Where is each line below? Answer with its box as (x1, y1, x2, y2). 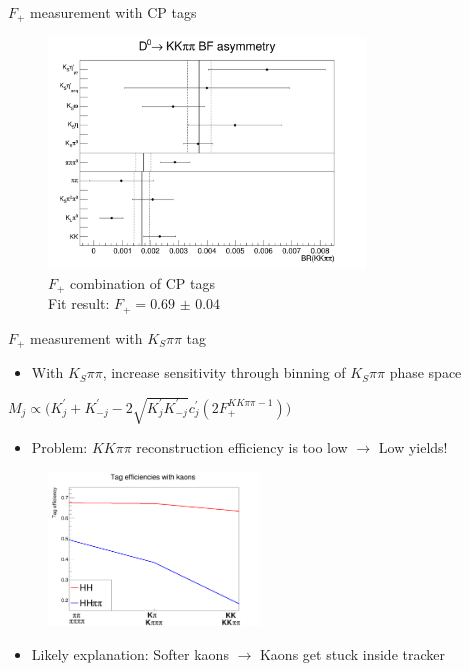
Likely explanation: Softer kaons (31, 643, 229, 664)
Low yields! (378, 437, 448, 458)
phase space (389, 362, 462, 383)
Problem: (31, 437, 88, 458)
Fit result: (48, 293, 110, 314)
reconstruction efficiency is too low (136, 437, 348, 458)
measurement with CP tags (30, 2, 197, 22)
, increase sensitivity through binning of (102, 362, 346, 383)
